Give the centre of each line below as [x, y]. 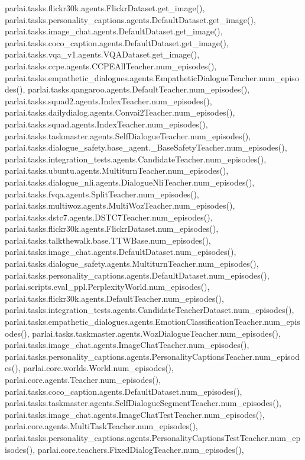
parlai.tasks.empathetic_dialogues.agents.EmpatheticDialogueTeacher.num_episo [152, 77]
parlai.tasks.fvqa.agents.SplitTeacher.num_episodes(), [102, 194]
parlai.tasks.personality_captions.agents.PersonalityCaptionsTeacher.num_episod [152, 356]
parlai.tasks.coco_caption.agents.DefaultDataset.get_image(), [117, 42]
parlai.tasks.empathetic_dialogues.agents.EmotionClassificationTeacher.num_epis [152, 322]
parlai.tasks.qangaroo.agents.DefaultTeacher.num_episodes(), [139, 89]
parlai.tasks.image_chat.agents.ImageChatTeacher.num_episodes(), [127, 345]
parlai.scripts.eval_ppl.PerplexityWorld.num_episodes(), [107, 287]
